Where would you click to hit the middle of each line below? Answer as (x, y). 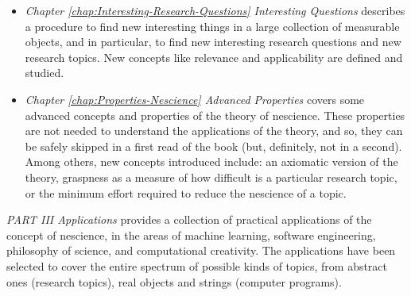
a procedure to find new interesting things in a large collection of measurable (212, 26)
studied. (45, 73)
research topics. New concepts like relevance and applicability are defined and (214, 57)
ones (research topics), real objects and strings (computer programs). (174, 281)
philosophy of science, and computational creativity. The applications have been (201, 250)
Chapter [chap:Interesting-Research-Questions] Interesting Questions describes (215, 10)
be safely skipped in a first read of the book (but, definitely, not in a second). (213, 146)
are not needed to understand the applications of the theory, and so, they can (214, 131)
